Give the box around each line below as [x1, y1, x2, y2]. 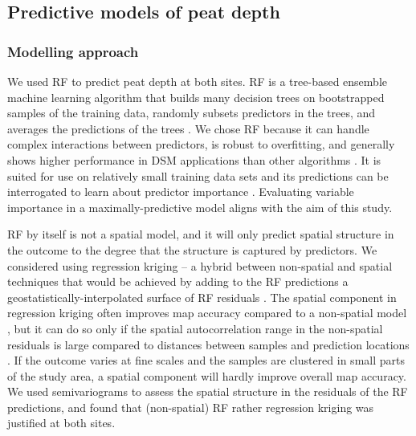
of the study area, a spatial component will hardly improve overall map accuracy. [7, 367, 406, 384]
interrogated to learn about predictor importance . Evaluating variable [7, 183, 354, 200]
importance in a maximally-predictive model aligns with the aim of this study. [7, 198, 393, 215]
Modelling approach [7, 41, 139, 61]
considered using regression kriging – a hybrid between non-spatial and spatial [7, 257, 393, 274]
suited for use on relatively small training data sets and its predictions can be [7, 167, 389, 184]
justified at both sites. [7, 414, 116, 431]
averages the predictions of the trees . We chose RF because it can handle [7, 120, 369, 137]
